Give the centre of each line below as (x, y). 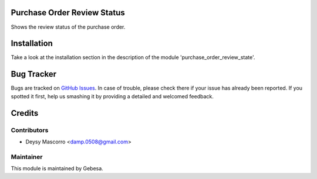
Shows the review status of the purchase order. (68, 27)
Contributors (30, 130)
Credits (25, 113)
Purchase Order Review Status (68, 13)
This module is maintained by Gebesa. (57, 168)
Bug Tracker (34, 74)
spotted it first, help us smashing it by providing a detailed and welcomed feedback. (112, 96)
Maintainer (27, 157)
